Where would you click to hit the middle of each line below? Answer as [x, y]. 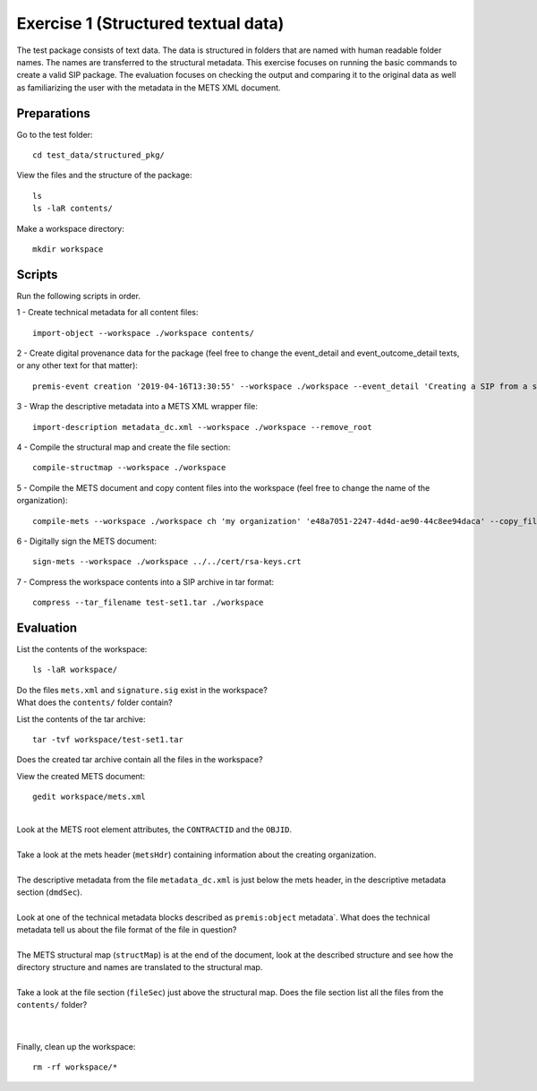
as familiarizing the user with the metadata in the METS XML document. [149, 87]
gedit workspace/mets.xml [89, 797]
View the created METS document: [81, 776]
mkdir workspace [68, 249]
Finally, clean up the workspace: [76, 1046]
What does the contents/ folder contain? [95, 702]
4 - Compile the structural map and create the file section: [124, 447]
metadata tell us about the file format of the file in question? [127, 930]
